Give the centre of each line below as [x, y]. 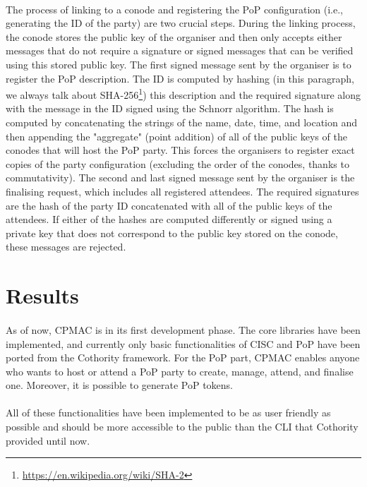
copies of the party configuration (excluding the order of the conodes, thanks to [178, 163]
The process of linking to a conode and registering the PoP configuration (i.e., [174, 9]
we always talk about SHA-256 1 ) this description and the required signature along [183, 94]
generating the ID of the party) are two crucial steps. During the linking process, [181, 23]
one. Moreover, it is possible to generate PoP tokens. [120, 385]
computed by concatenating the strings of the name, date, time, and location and [181, 122]
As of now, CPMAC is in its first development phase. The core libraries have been [183, 329]
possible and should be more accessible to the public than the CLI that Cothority [182, 427]
